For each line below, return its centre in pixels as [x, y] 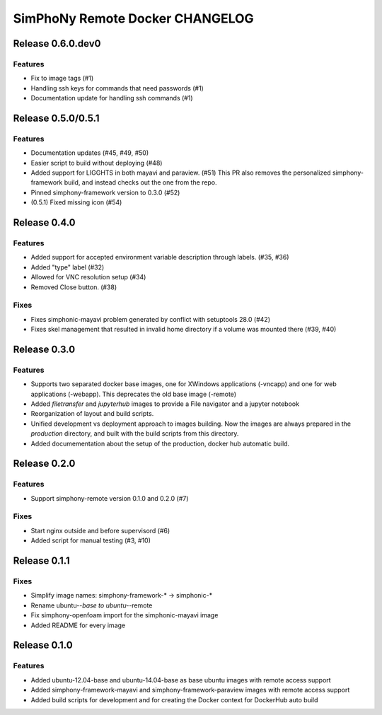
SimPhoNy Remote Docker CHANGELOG [133, 18]
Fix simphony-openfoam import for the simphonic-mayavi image [125, 615]
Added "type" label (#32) [68, 267]
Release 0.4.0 [44, 223]
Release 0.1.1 [41, 561]
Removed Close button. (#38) [74, 287]
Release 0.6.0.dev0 [57, 43]
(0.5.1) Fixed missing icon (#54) [76, 202]
